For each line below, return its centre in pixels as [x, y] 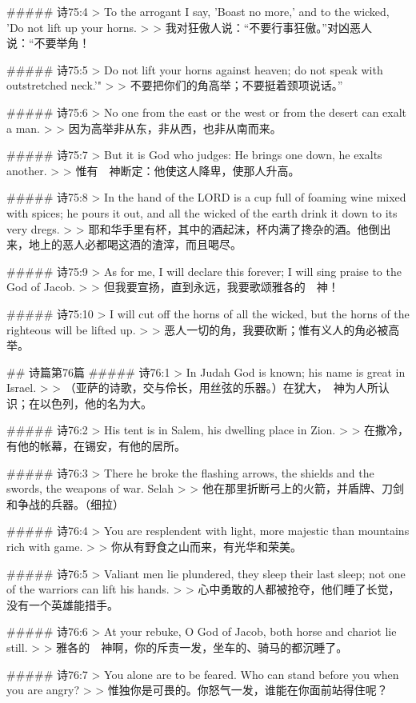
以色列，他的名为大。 [96, 403]
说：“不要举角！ [48, 43]
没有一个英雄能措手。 [62, 604]
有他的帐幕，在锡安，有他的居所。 [96, 446]
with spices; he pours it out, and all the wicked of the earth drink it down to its [202, 212]
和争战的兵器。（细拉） [65, 503]
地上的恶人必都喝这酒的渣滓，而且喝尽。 [135, 244]
